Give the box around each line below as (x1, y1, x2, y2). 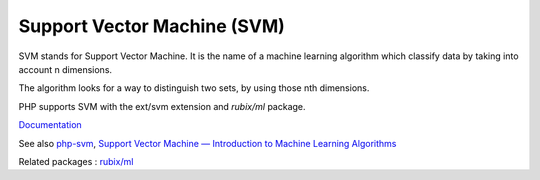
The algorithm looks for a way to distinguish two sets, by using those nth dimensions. (18, 82, 370, 94)
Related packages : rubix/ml (18, 155, 134, 167)
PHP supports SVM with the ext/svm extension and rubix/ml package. (18, 100, 306, 112)
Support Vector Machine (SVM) (18, 15, 285, 37)
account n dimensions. (18, 63, 113, 75)
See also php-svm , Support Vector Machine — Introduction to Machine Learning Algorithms (18, 137, 397, 149)
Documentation (18, 119, 82, 131)
